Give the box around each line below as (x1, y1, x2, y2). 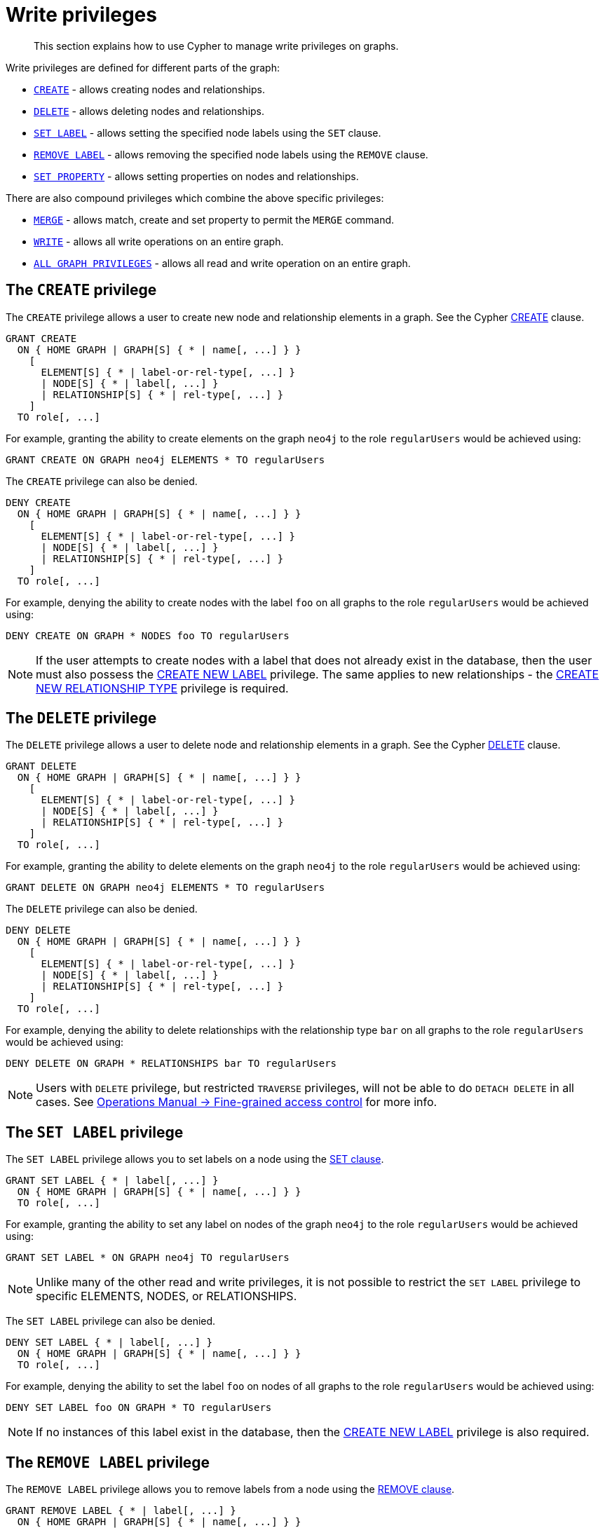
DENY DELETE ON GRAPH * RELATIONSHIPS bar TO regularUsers (6, 1058, 337, 1070)
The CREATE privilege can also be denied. (6, 475, 198, 487)
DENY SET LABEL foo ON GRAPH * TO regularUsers (6, 1402, 272, 1414)
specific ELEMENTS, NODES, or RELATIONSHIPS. (36, 1289, 297, 1304)
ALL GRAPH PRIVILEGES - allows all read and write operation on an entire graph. (34, 257, 411, 269)
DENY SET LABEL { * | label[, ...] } (6, 1337, 213, 1349)
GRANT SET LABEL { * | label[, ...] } (6, 1175, 219, 1187)
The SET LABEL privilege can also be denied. (6, 1315, 216, 1328)
